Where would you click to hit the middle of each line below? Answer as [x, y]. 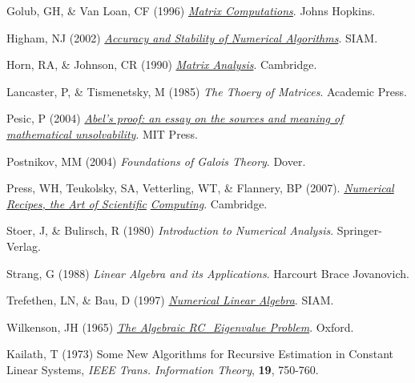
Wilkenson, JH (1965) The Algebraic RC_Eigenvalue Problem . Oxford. [180, 327]
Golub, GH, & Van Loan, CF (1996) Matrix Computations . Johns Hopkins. [191, 10]
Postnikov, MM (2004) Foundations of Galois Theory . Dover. [156, 161]
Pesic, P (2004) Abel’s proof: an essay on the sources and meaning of [175, 118]
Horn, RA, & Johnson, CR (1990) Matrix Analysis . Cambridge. [162, 65]
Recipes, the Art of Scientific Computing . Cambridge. [137, 203]
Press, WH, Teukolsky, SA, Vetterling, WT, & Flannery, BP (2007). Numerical [200, 188]
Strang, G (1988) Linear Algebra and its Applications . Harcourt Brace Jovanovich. [208, 273]
